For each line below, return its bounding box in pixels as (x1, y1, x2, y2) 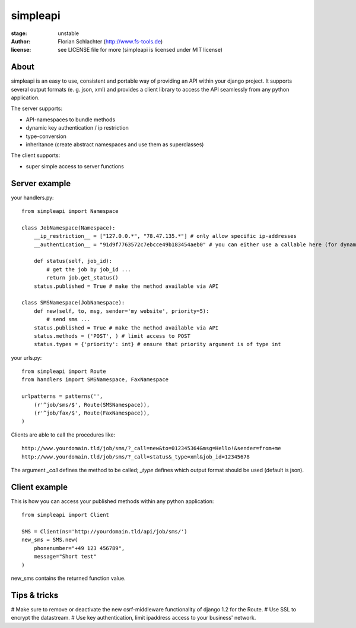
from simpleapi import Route (21, 368, 106, 375)
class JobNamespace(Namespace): (21, 224, 116, 231)
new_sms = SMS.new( (21, 536, 78, 544)
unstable (58, 30, 80, 37)
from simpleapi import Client (21, 511, 110, 519)
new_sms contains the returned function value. (11, 574, 126, 582)
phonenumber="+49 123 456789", (33, 545, 125, 551)
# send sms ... (46, 316, 91, 323)
